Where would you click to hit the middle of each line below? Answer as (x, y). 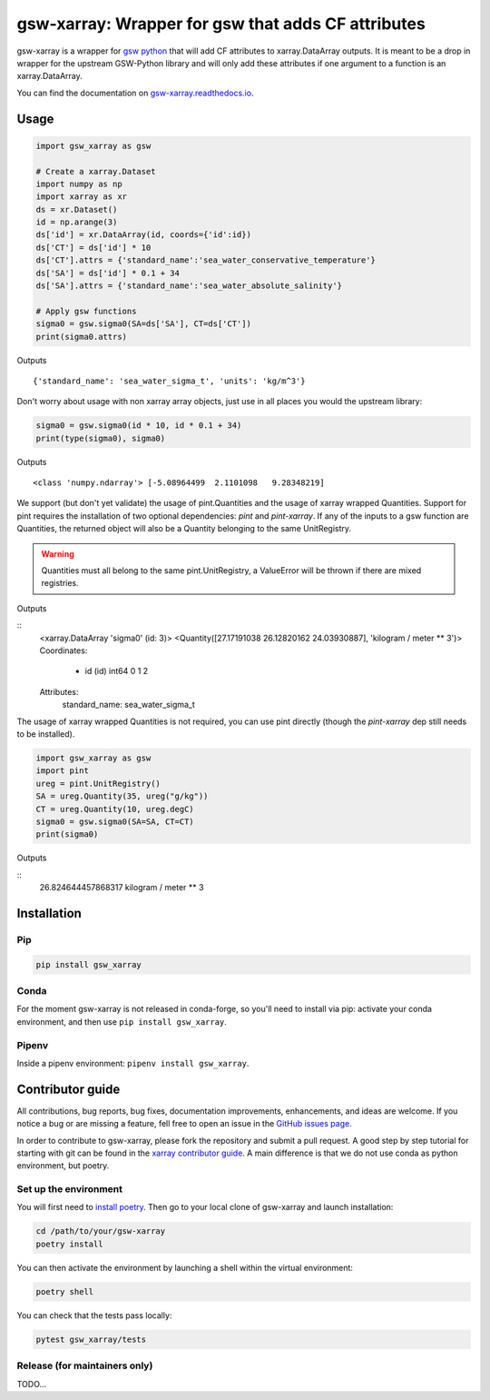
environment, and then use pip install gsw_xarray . (122, 1021)
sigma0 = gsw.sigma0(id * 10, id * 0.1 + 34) (139, 426)
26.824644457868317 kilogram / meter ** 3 (122, 888)
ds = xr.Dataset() (77, 209)
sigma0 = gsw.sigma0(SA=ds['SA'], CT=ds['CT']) (143, 324)
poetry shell (65, 1291)
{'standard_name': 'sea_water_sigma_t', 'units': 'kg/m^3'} (169, 381)
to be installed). (46, 734)
